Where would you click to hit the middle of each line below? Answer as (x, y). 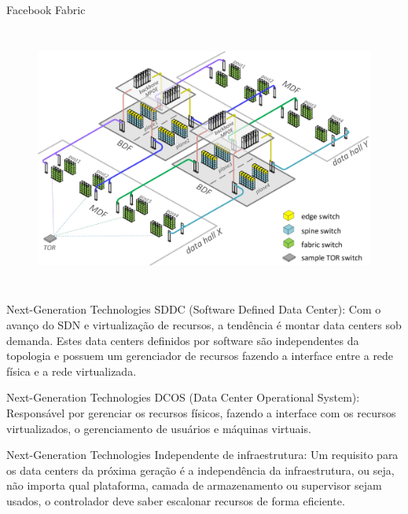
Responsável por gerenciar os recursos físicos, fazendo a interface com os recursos (201, 413)
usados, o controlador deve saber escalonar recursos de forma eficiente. (176, 501)
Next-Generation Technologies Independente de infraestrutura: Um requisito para (202, 455)
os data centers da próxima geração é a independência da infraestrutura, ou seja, (200, 470)
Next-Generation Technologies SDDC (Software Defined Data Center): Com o (194, 309)
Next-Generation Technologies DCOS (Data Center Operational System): (183, 397)
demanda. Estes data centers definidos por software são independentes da (183, 340)
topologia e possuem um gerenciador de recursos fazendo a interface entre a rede (200, 356)
